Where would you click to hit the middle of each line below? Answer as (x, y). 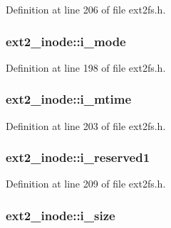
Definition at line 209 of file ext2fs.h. (86, 184)
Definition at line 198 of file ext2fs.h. (86, 67)
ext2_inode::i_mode (66, 41)
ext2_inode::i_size (61, 215)
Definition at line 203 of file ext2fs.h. (86, 125)
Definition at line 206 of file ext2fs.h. (86, 9)
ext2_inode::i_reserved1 (78, 157)
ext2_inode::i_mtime (69, 99)
